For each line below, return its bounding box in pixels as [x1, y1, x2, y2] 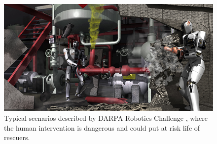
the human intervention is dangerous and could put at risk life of [4, 122, 200, 133]
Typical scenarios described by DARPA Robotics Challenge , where [4, 113, 208, 123]
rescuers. [4, 132, 30, 143]
